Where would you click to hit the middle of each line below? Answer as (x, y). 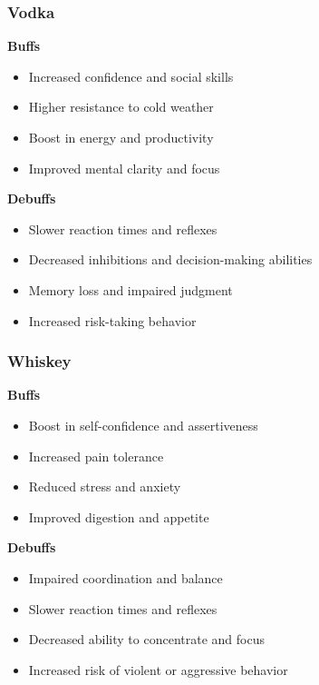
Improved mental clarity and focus (124, 168)
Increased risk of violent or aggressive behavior (158, 669)
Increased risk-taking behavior (112, 320)
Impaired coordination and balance (126, 577)
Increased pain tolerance (96, 456)
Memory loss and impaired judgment (130, 289)
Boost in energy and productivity (121, 137)
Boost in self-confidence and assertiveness (143, 425)
